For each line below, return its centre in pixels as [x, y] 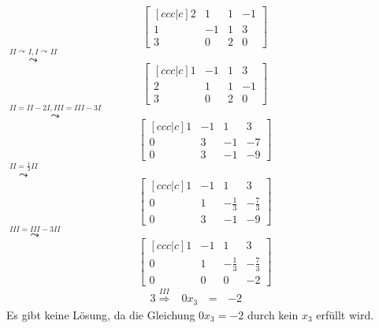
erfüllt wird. [345, 314]
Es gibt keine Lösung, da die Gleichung [101, 314]
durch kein [273, 314]
